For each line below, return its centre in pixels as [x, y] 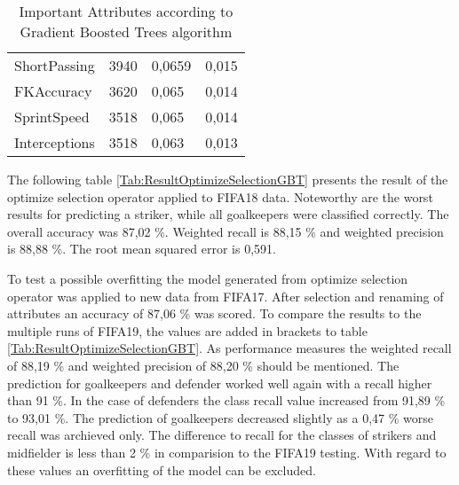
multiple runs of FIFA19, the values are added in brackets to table [187, 330]
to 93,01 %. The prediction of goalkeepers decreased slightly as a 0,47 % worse [220, 417]
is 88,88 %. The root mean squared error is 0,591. [142, 249]
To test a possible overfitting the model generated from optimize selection [208, 278]
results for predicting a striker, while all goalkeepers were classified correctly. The [228, 214]
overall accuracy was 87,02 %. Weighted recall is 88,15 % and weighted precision [226, 231]
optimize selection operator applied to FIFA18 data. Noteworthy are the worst [220, 196]
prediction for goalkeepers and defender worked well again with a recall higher [220, 383]
